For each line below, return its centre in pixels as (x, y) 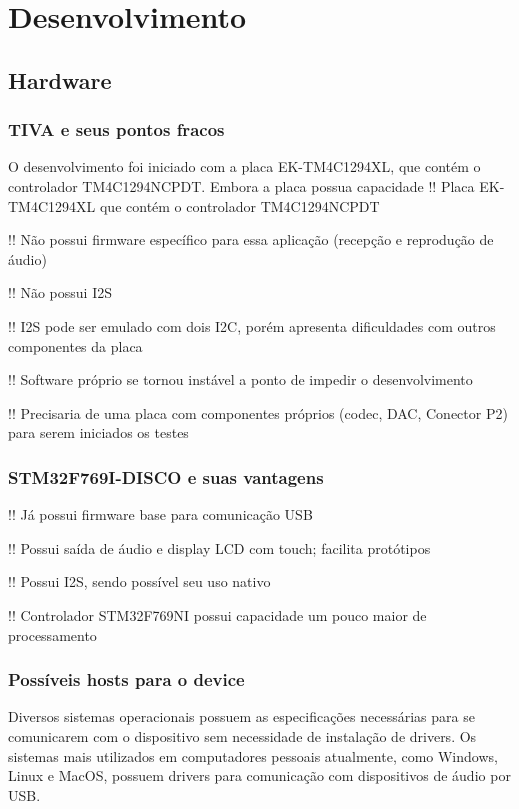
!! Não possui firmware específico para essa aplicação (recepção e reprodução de (251, 239)
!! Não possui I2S (60, 292)
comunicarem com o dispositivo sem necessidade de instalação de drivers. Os (242, 735)
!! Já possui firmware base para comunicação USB (160, 514)
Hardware (60, 79)
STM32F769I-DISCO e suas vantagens (166, 476)
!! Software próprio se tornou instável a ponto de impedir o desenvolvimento (240, 379)
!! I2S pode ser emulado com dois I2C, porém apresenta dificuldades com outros (252, 325)
